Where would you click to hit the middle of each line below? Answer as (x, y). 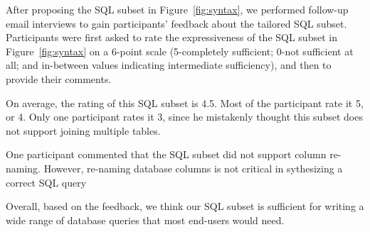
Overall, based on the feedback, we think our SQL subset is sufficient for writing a (185, 206)
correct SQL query (46, 182)
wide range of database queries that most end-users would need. (145, 220)
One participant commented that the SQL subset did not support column (166, 154)
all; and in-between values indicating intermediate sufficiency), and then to (169, 65)
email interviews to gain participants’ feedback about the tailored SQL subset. (176, 23)
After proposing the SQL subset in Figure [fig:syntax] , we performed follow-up (177, 9)
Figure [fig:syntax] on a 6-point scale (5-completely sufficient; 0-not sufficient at (180, 51)
